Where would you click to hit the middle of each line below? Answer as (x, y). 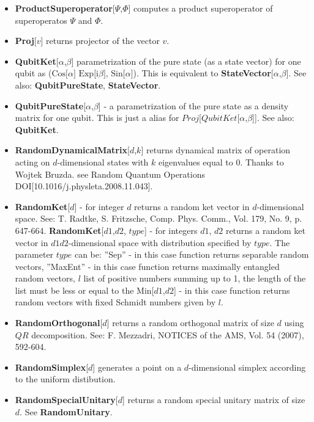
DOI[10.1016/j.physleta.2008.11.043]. (84, 186)
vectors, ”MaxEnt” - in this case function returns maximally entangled (147, 266)
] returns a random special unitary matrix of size (214, 400)
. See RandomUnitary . (66, 411)
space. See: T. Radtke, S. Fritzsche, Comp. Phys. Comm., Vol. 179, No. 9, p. (159, 218)
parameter (34, 254)
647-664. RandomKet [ (59, 230)
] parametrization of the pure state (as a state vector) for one (186, 61)
